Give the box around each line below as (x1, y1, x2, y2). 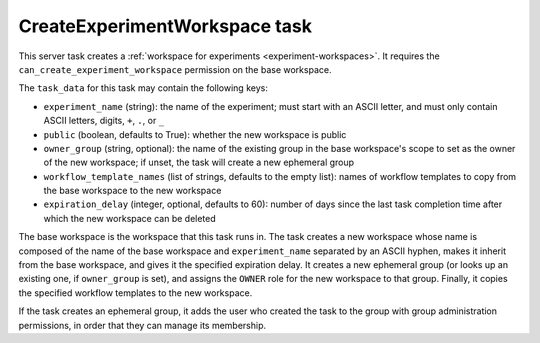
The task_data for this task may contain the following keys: (18, 82, 269, 94)
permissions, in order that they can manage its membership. (18, 319, 267, 331)
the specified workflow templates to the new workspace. (18, 286, 253, 299)
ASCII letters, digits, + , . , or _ (43, 115, 165, 127)
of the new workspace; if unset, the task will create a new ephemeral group (43, 156, 355, 169)
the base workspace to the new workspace (43, 185, 222, 197)
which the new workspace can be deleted (43, 212, 217, 224)
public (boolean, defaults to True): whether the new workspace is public (43, 128, 347, 140)
